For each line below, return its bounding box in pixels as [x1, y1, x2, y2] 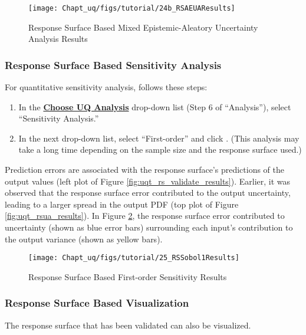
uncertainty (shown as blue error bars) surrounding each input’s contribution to [5, 221, 293, 233]
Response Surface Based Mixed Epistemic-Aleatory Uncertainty [28, 21, 258, 33]
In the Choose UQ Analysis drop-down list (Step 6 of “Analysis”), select [18, 100, 291, 113]
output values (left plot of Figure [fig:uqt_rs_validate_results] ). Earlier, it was [5, 175, 291, 187]
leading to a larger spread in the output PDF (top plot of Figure [5, 198, 239, 210]
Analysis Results [28, 32, 88, 45]
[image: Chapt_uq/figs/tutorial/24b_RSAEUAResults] [28, 4, 235, 12]
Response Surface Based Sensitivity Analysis [5, 57, 222, 72]
